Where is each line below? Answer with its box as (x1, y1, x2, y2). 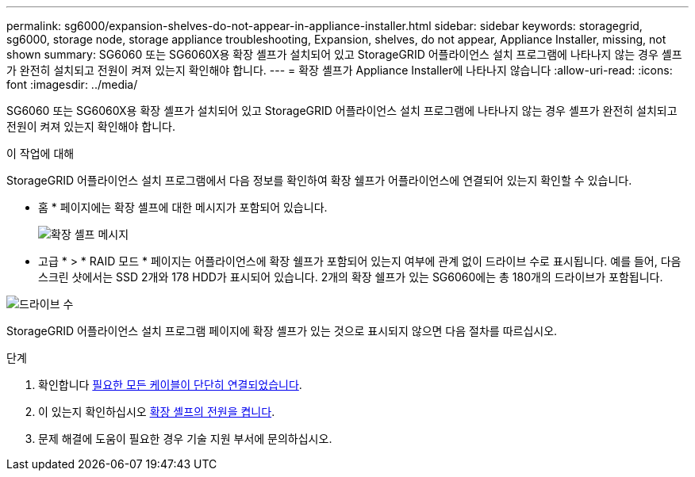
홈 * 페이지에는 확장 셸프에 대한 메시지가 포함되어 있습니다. (38, 200, 328, 214)
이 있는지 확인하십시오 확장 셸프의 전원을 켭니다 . (38, 405, 275, 418)
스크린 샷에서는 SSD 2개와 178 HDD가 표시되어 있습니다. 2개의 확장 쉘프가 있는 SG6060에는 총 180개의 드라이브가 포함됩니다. (38, 270, 663, 284)
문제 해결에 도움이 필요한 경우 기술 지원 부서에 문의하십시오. (38, 432, 332, 445)
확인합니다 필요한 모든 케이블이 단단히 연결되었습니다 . (38, 378, 302, 391)
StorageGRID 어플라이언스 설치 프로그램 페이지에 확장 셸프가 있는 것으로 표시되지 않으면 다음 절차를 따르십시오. (6, 324, 558, 338)
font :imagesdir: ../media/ (6, 78, 138, 91)
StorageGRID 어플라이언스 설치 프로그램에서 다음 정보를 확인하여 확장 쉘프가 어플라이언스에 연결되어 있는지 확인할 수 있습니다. (6, 174, 632, 187)
